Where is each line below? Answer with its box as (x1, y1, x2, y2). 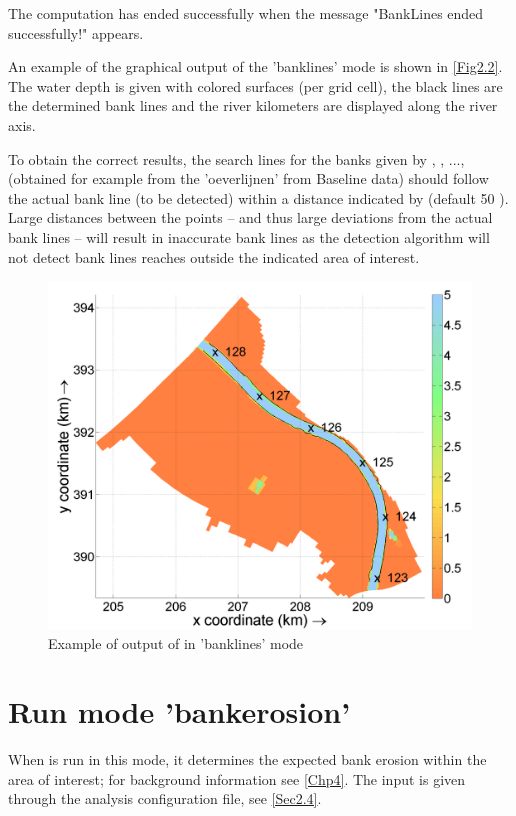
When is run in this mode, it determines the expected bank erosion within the (8, 749, 487, 770)
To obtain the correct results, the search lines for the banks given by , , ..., (8, 148, 465, 169)
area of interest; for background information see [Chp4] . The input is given (8, 768, 466, 789)
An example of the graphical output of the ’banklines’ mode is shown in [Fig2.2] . (8, 56, 503, 77)
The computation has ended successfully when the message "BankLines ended (8, 3, 484, 23)
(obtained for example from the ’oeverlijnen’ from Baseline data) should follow (8, 168, 489, 189)
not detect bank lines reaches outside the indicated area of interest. (8, 246, 420, 267)
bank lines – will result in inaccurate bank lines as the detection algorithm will (8, 226, 490, 247)
